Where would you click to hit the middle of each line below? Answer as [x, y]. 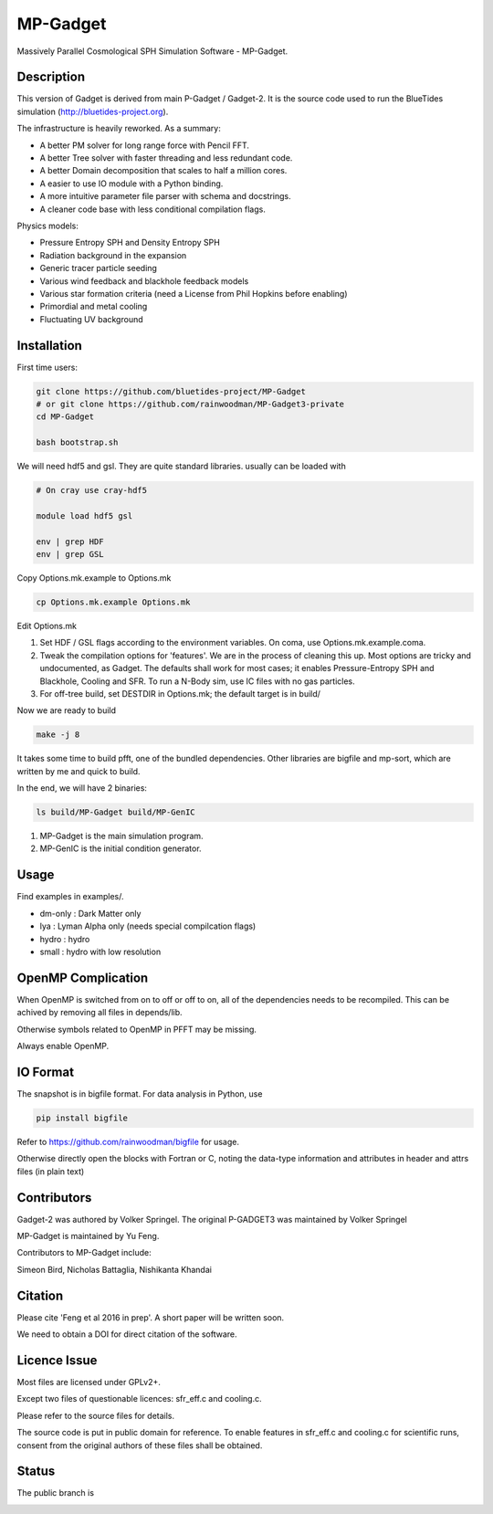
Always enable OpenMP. [63, 1046]
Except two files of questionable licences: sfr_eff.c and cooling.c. [139, 1399]
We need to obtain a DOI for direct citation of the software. [127, 1334]
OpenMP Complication [83, 978]
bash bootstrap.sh [77, 442]
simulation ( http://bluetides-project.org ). [93, 111]
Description [51, 77]
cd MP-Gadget [65, 417]
